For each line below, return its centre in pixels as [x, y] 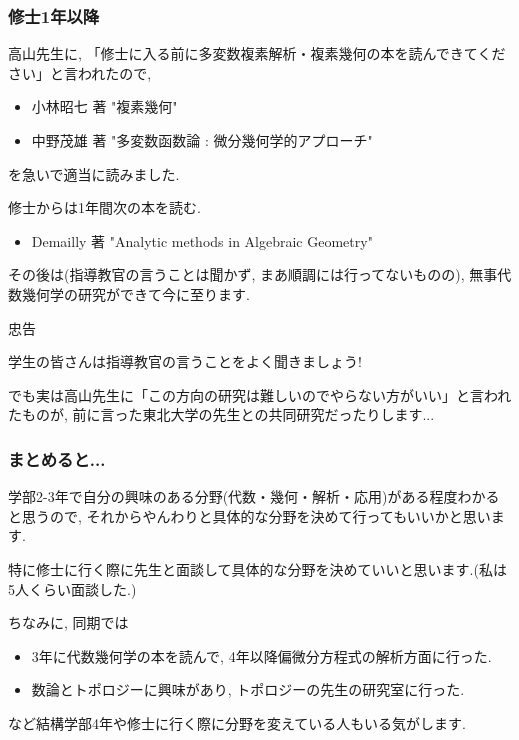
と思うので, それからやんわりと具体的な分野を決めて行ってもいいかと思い [249, 515]
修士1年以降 [54, 15]
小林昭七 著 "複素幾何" [104, 106]
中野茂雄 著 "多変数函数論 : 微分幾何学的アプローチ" [202, 140]
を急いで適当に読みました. [94, 173]
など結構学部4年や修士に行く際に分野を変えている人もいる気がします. [237, 722]
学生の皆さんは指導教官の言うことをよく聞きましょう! [185, 361]
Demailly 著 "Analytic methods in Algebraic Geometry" [202, 240]
